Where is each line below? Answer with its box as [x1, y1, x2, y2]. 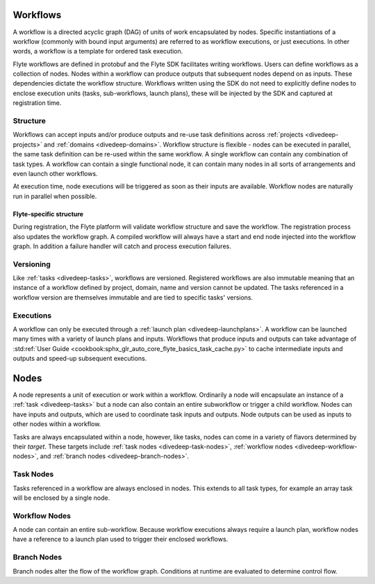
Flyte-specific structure [12, 209, 83, 218]
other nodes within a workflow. [12, 420, 101, 428]
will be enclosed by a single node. [12, 494, 110, 502]
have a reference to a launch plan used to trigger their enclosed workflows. [12, 535, 228, 544]
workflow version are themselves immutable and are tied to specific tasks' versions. [12, 293, 253, 302]
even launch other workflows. [12, 169, 98, 177]
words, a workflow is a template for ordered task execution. [12, 47, 183, 56]
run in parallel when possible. [12, 192, 97, 200]
